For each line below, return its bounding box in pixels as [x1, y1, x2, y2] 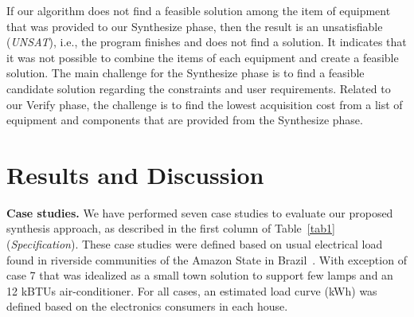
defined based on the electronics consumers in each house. [6, 298, 288, 315]
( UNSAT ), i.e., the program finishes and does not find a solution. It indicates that [6, 33, 407, 50]
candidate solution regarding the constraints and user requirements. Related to [6, 80, 391, 96]
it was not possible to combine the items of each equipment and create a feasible [6, 49, 399, 65]
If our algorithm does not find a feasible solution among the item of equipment [6, 2, 391, 18]
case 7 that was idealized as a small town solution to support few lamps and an [6, 267, 393, 284]
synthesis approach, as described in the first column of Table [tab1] [6, 220, 335, 237]
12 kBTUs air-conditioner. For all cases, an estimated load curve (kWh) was [6, 282, 377, 299]
